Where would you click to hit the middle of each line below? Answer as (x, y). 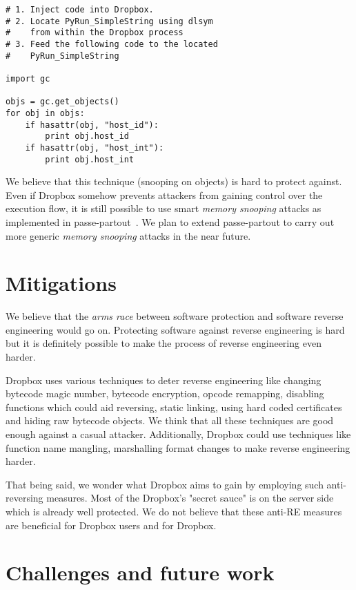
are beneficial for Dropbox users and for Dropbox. (111, 525)
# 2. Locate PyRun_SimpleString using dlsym (109, 21)
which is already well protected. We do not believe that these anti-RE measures (174, 511)
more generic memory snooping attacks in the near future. (128, 235)
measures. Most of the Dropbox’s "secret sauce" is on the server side (190, 498)
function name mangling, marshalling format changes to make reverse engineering (178, 447)
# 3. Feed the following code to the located (112, 44)
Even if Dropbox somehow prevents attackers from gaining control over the (164, 194)
